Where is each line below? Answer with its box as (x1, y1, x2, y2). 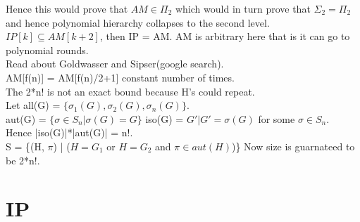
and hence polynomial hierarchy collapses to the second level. (6, 15, 270, 30)
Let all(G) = (6, 98, 61, 112)
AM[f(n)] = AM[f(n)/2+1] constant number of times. (6, 70, 235, 84)
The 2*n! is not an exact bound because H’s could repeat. (6, 84, 255, 98)
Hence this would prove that (6, 1, 128, 15)
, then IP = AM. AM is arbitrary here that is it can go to (99, 29, 350, 44)
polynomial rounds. (6, 42, 89, 57)
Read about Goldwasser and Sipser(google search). (6, 56, 224, 71)
